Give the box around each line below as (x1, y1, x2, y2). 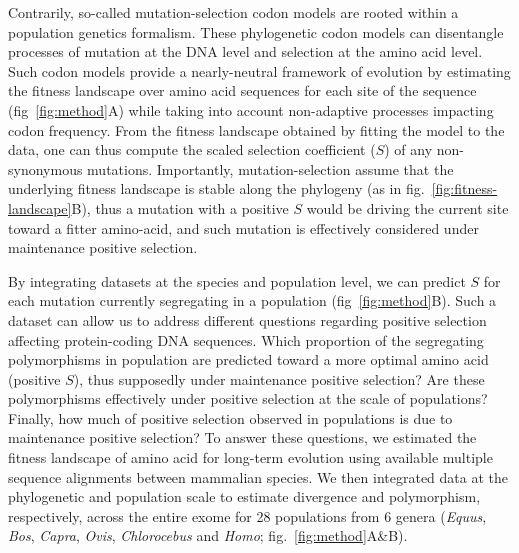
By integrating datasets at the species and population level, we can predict (8, 270, 466, 291)
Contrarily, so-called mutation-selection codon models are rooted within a (8, 2, 459, 22)
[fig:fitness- (431, 178, 498, 199)
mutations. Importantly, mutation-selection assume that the (87, 158, 454, 179)
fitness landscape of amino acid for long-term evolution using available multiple (8, 447, 493, 468)
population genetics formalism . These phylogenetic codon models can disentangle (8, 21, 504, 42)
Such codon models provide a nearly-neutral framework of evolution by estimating (8, 60, 511, 81)
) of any (384, 139, 433, 160)
